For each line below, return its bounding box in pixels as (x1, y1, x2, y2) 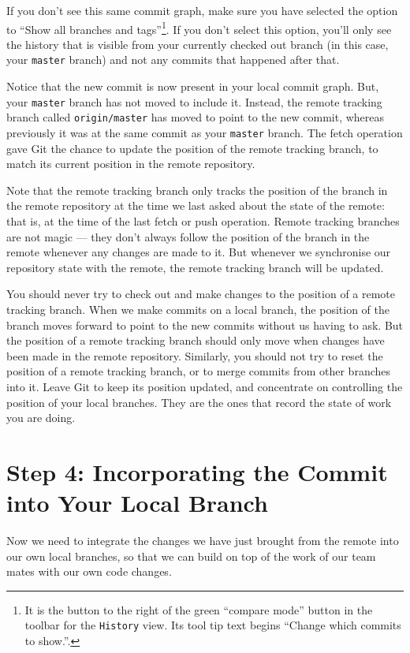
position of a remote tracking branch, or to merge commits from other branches (6, 363, 391, 379)
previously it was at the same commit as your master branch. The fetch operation (6, 125, 403, 140)
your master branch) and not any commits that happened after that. (6, 51, 340, 68)
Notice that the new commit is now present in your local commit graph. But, (6, 78, 379, 95)
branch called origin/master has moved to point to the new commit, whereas (6, 109, 385, 125)
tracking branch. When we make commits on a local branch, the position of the (6, 301, 389, 317)
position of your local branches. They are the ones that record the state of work (6, 394, 392, 410)
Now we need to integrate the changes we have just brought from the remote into (6, 532, 399, 549)
